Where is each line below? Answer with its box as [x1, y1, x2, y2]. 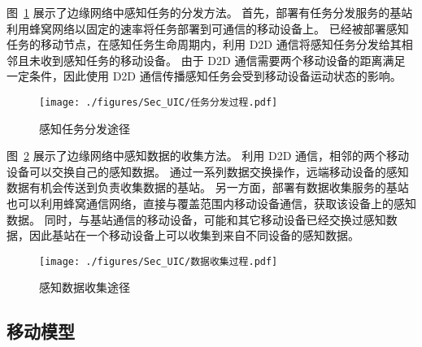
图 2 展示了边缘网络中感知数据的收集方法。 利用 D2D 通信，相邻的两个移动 [7, 147, 410, 164]
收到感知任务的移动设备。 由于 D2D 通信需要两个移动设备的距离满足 [40, 51, 406, 68]
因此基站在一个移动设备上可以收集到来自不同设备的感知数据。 [28, 227, 359, 244]
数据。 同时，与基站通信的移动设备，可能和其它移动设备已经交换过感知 [7, 210, 386, 228]
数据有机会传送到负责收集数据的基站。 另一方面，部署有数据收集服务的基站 [7, 179, 409, 196]
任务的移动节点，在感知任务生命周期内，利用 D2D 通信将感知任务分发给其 [7, 36, 402, 53]
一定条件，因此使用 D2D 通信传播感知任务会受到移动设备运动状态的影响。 [7, 67, 402, 85]
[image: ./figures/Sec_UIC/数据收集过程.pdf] [39, 255, 278, 267]
